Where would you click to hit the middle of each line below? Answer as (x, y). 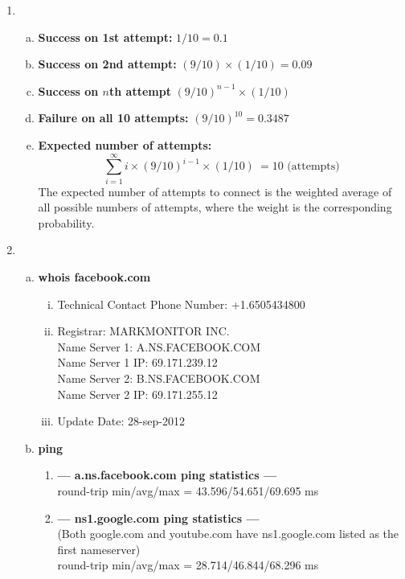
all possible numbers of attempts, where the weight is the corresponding (215, 207)
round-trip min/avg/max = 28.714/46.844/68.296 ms (188, 565)
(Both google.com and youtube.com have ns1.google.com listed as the (228, 534)
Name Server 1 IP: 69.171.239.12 (137, 362)
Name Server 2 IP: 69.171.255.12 (137, 394)
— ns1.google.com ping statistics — (158, 517)
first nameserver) (99, 549)
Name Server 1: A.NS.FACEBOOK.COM (159, 346)
